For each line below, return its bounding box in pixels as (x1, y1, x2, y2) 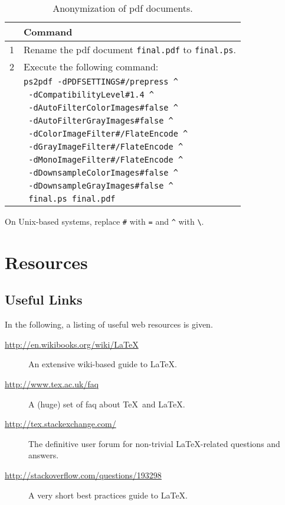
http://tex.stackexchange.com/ (5, 417, 116, 430)
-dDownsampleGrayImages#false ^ (28, 181, 173, 190)
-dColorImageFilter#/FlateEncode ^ (28, 129, 188, 138)
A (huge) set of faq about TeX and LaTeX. (28, 397, 185, 410)
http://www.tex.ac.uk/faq (5, 378, 99, 390)
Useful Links (5, 290, 83, 309)
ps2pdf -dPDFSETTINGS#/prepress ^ (24, 77, 178, 86)
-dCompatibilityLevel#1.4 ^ (28, 90, 154, 99)
